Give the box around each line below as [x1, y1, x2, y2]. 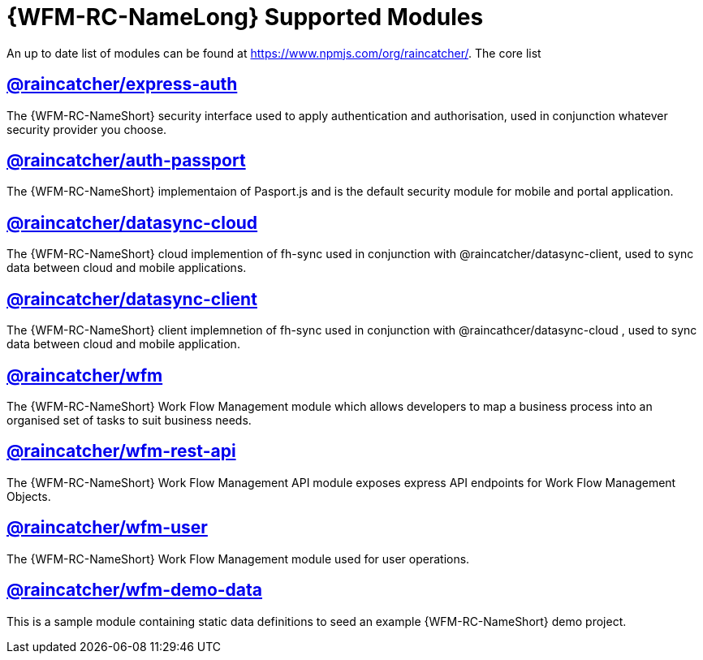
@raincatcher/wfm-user [6, 517, 208, 538]
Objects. [6, 489, 51, 503]
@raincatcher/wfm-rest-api [6, 441, 236, 462]
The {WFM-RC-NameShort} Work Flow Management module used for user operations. [6, 551, 470, 566]
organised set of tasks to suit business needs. [6, 412, 252, 427]
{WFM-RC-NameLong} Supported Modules [6, 3, 484, 31]
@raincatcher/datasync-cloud [6, 212, 258, 233]
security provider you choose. [6, 122, 167, 136]
